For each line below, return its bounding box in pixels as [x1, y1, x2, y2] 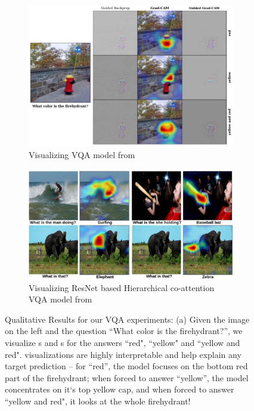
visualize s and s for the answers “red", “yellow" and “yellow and [5, 336, 240, 349]
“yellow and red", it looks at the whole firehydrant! [5, 395, 191, 407]
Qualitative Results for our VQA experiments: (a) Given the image [5, 313, 250, 325]
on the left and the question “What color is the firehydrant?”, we [5, 325, 243, 337]
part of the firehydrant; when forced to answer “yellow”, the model [5, 371, 249, 384]
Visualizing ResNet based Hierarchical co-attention [29, 281, 215, 293]
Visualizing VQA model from [29, 149, 135, 161]
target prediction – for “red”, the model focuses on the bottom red [5, 360, 248, 372]
